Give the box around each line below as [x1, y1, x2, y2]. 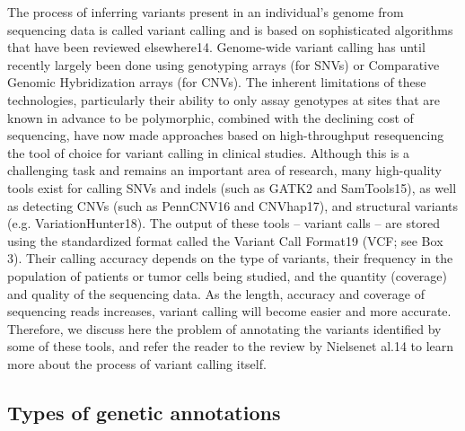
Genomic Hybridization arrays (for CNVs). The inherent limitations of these [7, 73, 426, 92]
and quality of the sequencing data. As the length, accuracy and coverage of [7, 284, 425, 303]
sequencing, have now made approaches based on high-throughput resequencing [7, 126, 444, 145]
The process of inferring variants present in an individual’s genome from [7, 3, 404, 21]
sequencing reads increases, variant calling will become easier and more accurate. [7, 302, 452, 321]
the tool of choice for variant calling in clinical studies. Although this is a [7, 143, 410, 162]
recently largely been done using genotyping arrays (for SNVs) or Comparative [7, 55, 440, 74]
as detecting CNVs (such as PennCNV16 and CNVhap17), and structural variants [7, 196, 459, 215]
